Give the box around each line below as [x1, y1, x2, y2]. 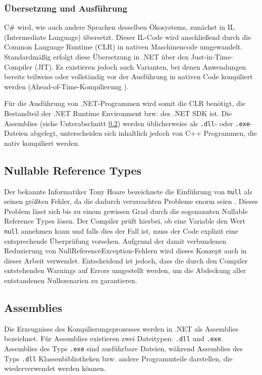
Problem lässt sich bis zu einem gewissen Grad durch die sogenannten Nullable [4, 205, 248, 216]
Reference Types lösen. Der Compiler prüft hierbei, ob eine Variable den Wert [4, 216, 245, 226]
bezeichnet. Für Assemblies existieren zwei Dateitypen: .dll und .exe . [4, 333, 223, 344]
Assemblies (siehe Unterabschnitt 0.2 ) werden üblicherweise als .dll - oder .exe [4, 118, 250, 128]
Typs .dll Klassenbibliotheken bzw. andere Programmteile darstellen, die [4, 353, 233, 363]
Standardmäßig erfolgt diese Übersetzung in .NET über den [4, 51, 189, 62]
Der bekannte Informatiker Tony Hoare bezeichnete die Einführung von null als [4, 186, 252, 196]
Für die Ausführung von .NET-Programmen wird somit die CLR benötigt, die [4, 98, 245, 109]
